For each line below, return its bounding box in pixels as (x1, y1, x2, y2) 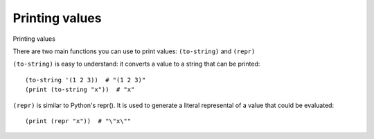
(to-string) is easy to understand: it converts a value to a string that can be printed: (12, 59, 260, 68)
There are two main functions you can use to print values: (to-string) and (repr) (12, 47, 256, 55)
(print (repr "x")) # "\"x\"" (25, 117, 132, 124)
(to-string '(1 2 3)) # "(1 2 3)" (25, 76, 146, 84)
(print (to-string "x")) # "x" (25, 86, 135, 93)
